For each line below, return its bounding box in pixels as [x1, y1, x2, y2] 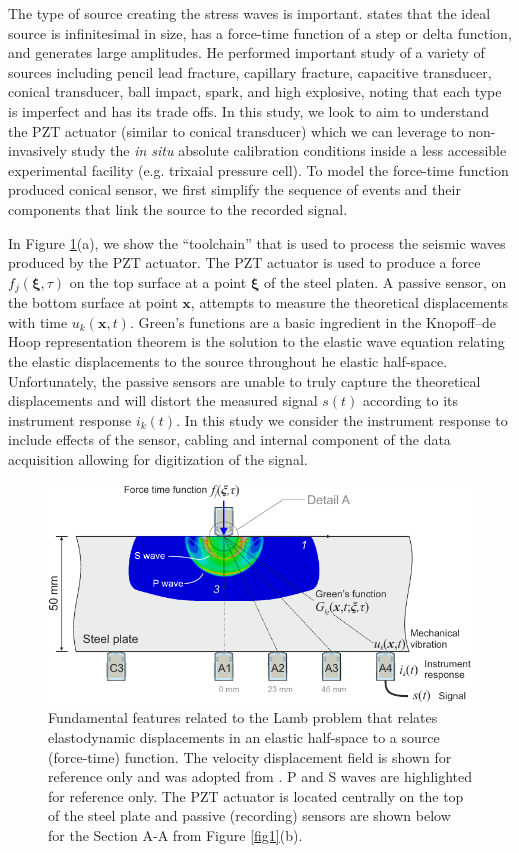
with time [8, 311, 68, 332]
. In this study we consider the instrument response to [176, 409, 508, 430]
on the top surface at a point [69, 271, 247, 292]
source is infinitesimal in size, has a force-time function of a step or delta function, [8, 22, 512, 43]
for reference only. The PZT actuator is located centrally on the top [48, 785, 464, 806]
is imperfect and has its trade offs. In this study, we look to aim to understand [8, 100, 489, 121]
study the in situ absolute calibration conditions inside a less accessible [71, 140, 507, 161]
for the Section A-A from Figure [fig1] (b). [48, 824, 303, 845]
